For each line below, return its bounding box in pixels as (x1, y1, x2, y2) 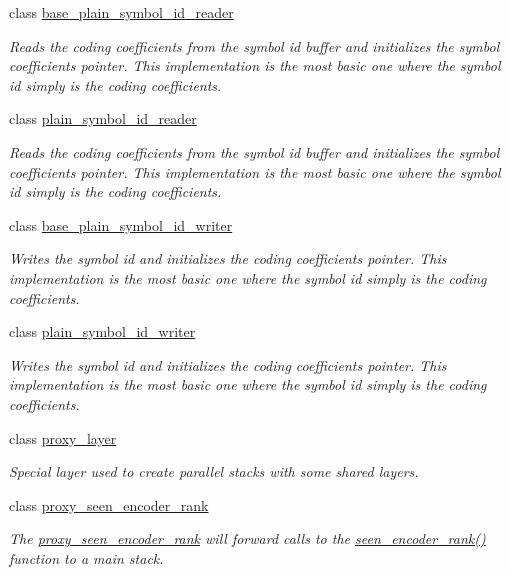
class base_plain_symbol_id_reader (9, 2, 234, 22)
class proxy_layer (9, 427, 117, 448)
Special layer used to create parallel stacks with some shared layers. (9, 461, 419, 482)
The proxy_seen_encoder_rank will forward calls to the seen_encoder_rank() (9, 528, 486, 549)
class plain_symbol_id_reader (9, 108, 197, 129)
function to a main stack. (9, 547, 164, 568)
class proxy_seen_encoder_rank (9, 494, 209, 515)
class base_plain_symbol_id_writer (9, 214, 233, 235)
